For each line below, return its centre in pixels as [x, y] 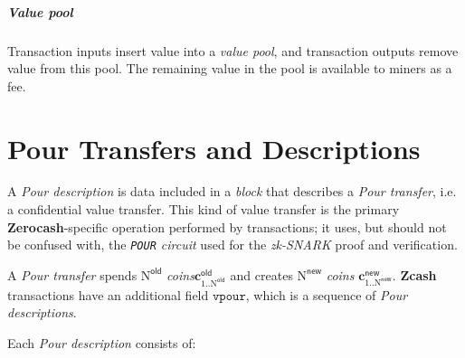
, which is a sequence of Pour [327, 294]
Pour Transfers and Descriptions [214, 148]
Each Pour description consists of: [102, 342]
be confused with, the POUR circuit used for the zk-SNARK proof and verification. [232, 245]
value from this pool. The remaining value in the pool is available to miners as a [230, 68]
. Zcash [414, 274]
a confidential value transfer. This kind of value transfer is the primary [204, 209]
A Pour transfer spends [72, 274]
